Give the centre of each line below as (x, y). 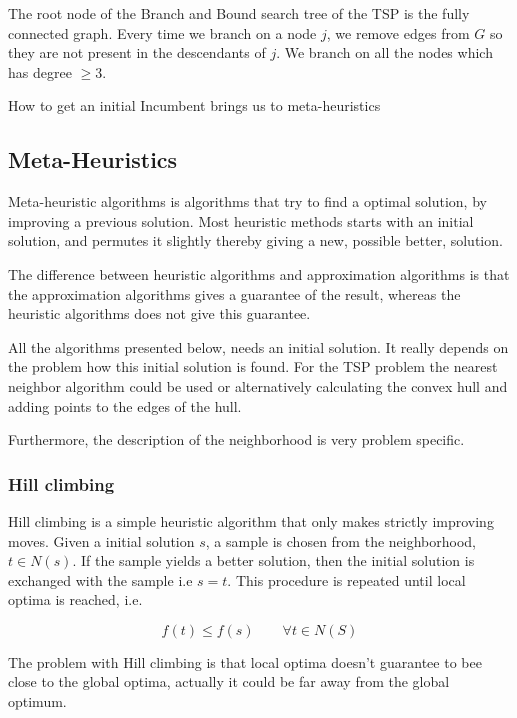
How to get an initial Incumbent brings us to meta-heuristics (194, 105)
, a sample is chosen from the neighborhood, (340, 540)
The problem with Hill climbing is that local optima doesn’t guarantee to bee (245, 661)
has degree (40, 71)
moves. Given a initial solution (101, 540)
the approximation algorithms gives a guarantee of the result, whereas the (234, 293)
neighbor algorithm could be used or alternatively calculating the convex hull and (258, 385)
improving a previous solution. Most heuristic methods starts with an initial (241, 220)
